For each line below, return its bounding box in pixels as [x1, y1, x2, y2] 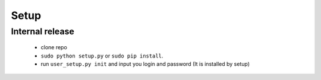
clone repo [40, 44, 68, 51]
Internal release [11, 26, 74, 37]
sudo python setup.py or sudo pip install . [40, 52, 163, 59]
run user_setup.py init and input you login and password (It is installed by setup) [40, 60, 250, 68]
